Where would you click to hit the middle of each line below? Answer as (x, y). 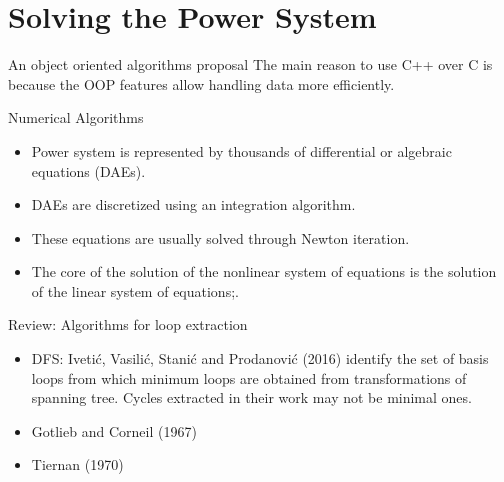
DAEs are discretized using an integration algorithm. (193, 204)
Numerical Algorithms (76, 117)
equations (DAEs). (88, 170)
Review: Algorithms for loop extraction (128, 324)
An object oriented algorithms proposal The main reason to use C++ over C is (250, 64)
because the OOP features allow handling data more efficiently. (201, 83)
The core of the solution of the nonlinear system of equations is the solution (264, 271)
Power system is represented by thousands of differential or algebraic (241, 150)
